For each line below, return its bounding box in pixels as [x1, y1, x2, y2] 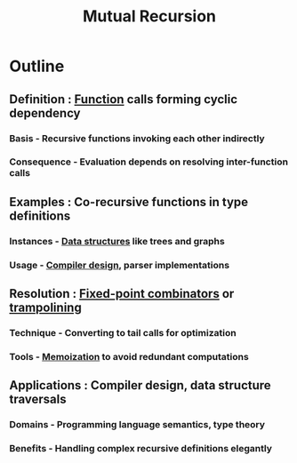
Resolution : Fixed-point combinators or [9, 286, 235, 301]
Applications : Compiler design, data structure [9, 378, 271, 393]
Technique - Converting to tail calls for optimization [9, 326, 237, 339]
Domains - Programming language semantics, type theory [9, 419, 265, 431]
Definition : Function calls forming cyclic [9, 92, 238, 107]
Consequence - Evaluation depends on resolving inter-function [9, 156, 289, 168]
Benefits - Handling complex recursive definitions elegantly [9, 443, 273, 455]
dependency [9, 105, 82, 121]
